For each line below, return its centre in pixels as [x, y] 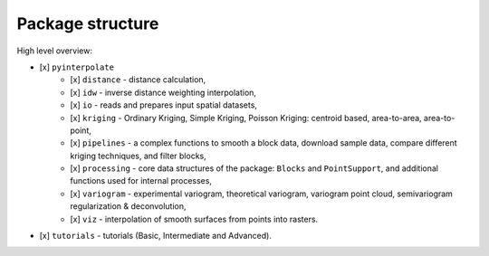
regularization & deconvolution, [128, 206]
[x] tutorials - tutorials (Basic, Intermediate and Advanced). [155, 236]
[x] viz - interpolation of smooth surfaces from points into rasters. [194, 219]
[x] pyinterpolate [77, 67]
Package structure [88, 24]
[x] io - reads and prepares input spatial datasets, [164, 105]
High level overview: [54, 51]
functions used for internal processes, [141, 181]
